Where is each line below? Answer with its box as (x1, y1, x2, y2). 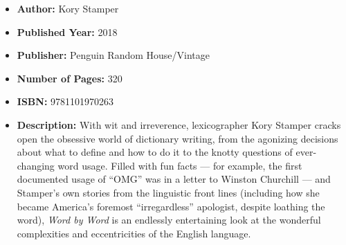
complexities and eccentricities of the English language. (17, 226, 251, 240)
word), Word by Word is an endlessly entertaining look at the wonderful (17, 212, 321, 227)
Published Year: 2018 (17, 24, 118, 39)
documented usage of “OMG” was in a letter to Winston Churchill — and (17, 172, 331, 186)
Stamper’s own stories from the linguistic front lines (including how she (17, 185, 320, 199)
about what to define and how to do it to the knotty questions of (17, 145, 293, 159)
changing (17, 158, 55, 172)
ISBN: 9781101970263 (17, 94, 114, 109)
